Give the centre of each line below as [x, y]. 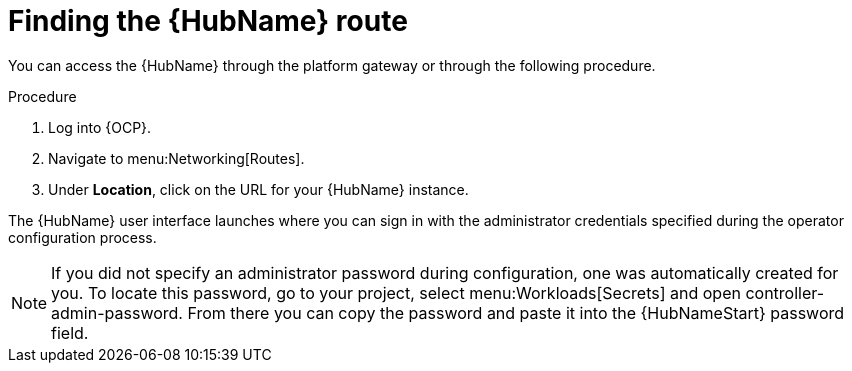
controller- [785, 292]
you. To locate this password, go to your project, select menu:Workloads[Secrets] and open [396, 292]
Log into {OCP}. [100, 127]
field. [70, 332]
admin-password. [117, 312]
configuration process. [82, 237]
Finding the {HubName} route [208, 21]
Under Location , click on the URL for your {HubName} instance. [258, 189]
